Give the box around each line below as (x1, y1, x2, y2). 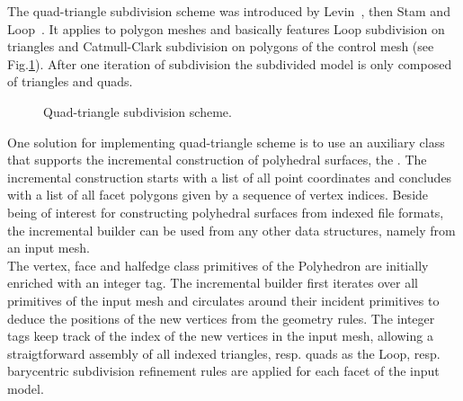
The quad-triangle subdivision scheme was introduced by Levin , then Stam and (7, 2, 450, 20)
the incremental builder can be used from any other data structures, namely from (7, 220, 456, 239)
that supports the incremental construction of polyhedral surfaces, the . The (7, 150, 427, 169)
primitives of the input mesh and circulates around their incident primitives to (7, 290, 440, 309)
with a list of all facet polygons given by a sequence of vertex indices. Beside (7, 185, 429, 204)
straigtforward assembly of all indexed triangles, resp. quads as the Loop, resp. (7, 343, 441, 362)
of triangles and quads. (7, 72, 133, 91)
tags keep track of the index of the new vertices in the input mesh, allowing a (7, 326, 433, 345)
